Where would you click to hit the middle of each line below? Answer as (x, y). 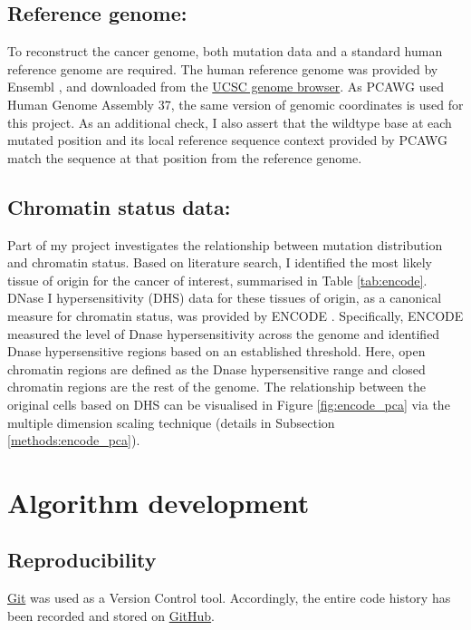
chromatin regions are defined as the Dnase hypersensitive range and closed (216, 368)
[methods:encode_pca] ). (74, 440)
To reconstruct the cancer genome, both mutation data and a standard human (225, 51)
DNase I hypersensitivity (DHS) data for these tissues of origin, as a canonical (225, 298)
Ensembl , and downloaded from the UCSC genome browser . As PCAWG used (226, 87)
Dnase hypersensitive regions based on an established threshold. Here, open (216, 351)
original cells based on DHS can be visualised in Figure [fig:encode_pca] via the (229, 404)
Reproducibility (82, 560)
